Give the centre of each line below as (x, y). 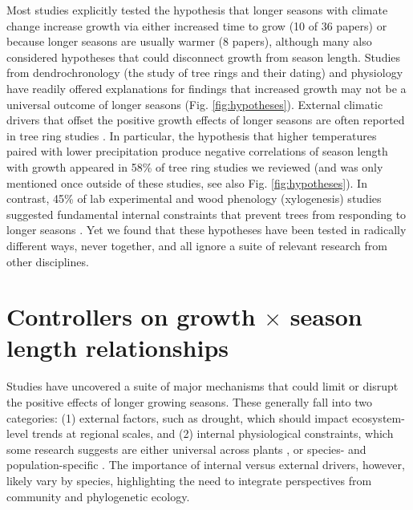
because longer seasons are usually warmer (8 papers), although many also (189, 41)
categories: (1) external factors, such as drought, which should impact (178, 417)
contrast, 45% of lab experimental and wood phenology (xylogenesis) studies (194, 198)
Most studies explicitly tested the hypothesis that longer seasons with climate (197, 10)
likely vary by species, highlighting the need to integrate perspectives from (189, 480)
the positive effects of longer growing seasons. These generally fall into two (189, 402)
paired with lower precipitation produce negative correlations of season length (197, 151)
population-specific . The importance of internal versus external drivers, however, (206, 465)
